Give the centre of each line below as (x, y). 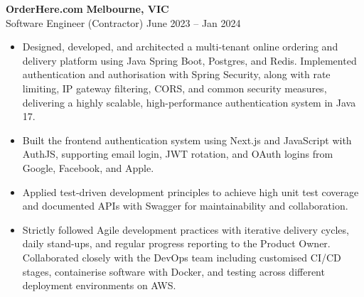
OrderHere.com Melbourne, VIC (87, 9)
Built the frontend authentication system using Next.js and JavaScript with (187, 140)
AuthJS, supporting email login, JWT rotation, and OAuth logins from (178, 154)
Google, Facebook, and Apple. (88, 167)
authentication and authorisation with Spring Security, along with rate (176, 74)
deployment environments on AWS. (99, 285)
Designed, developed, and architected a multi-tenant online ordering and (180, 47)
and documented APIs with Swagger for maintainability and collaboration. (185, 206)
